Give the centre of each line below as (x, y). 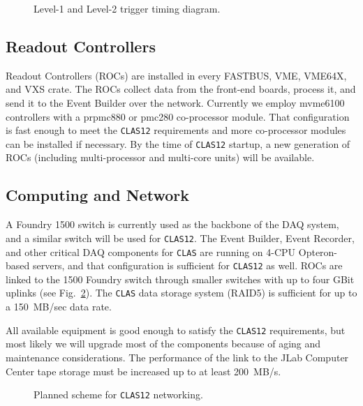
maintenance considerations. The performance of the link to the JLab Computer (177, 357)
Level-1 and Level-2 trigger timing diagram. (127, 8)
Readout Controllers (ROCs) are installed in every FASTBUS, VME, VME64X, (176, 75)
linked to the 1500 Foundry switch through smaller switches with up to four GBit (180, 279)
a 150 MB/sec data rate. (59, 307)
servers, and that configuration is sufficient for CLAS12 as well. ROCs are (187, 265)
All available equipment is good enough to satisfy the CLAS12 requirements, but (176, 330)
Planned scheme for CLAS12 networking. (118, 394)
